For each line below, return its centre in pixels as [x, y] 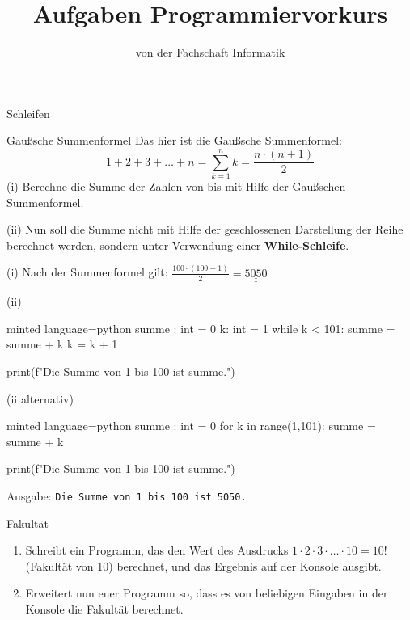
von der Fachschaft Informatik [210, 52]
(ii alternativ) [40, 398]
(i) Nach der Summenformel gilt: [87, 272]
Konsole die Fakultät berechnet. [104, 608]
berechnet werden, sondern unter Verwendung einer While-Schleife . [178, 245]
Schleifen [28, 113]
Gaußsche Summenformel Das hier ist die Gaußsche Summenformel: [174, 140]
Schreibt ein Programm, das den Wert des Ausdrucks [157, 550]
